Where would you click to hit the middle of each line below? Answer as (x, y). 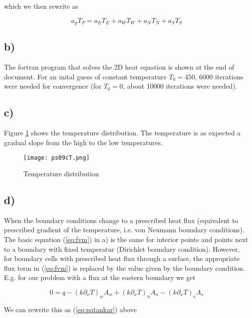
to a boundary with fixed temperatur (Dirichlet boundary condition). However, (122, 249)
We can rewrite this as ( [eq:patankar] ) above (70, 309)
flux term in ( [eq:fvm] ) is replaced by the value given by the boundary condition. (125, 268)
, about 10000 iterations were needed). (180, 86)
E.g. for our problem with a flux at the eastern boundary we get (100, 277)
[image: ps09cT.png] (57, 158)
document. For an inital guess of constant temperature (85, 76)
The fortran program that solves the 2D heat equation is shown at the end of (119, 67)
